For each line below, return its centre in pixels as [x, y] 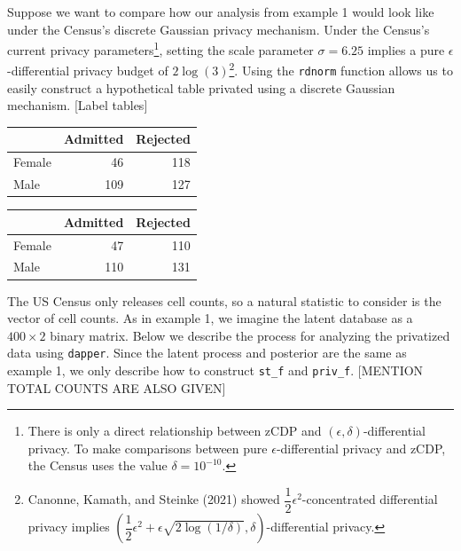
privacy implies [69, 527]
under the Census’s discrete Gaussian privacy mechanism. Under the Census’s [219, 29]
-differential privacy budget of [88, 71]
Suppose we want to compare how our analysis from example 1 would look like [221, 12]
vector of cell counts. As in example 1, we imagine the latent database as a [210, 318]
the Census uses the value [98, 465]
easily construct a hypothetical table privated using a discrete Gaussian [201, 87]
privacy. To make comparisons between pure [148, 448]
